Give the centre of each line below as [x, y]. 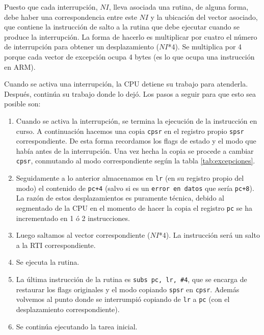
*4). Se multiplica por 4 [205, 47]
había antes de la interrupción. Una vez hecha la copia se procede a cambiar [135, 150]
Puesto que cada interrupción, [51, 7]
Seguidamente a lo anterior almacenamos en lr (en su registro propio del [130, 178]
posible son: [22, 104]
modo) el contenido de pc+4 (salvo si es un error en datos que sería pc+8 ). [135, 188]
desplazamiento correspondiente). [68, 309]
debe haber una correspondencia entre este [71, 17]
